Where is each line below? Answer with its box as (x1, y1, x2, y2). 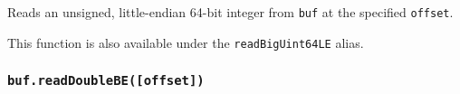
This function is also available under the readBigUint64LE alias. (7, 33, 364, 52)
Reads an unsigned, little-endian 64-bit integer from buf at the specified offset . (7, 3, 454, 21)
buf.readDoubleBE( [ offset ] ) (7, 73, 205, 89)
